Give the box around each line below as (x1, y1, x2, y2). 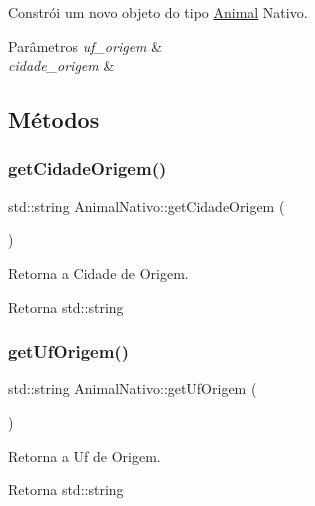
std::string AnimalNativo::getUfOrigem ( (8, 378, 257, 399)
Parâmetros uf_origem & (8, 35, 163, 56)
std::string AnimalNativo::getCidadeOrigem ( (8, 195, 285, 216)
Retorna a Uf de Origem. (8, 445, 161, 466)
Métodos (8, 104, 100, 135)
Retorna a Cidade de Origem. (8, 262, 189, 283)
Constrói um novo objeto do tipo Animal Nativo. (8, 2, 308, 22)
